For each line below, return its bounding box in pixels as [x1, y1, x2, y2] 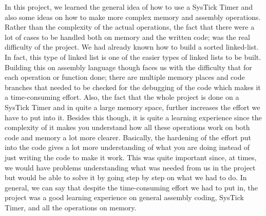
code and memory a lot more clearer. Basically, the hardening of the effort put [5, 132, 251, 142]
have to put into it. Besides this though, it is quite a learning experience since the [5, 112, 262, 122]
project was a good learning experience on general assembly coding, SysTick [5, 192, 244, 203]
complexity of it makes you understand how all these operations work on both [5, 122, 250, 133]
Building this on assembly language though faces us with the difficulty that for [5, 61, 252, 72]
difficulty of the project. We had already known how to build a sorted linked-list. [5, 41, 259, 52]
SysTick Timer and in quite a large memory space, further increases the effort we [5, 101, 260, 112]
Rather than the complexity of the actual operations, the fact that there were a [5, 21, 255, 32]
